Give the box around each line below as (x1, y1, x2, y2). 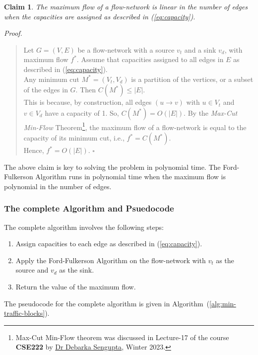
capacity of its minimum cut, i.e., (23, 133, 125, 142)
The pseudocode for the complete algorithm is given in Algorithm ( (4, 298, 210, 308)
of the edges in (23, 84, 68, 95)
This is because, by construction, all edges (23, 97, 152, 107)
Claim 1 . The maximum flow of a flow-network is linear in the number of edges (4, 1, 248, 11)
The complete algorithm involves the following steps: (4, 221, 164, 232)
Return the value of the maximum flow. (15, 281, 136, 291)
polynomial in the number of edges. (4, 181, 112, 191)
